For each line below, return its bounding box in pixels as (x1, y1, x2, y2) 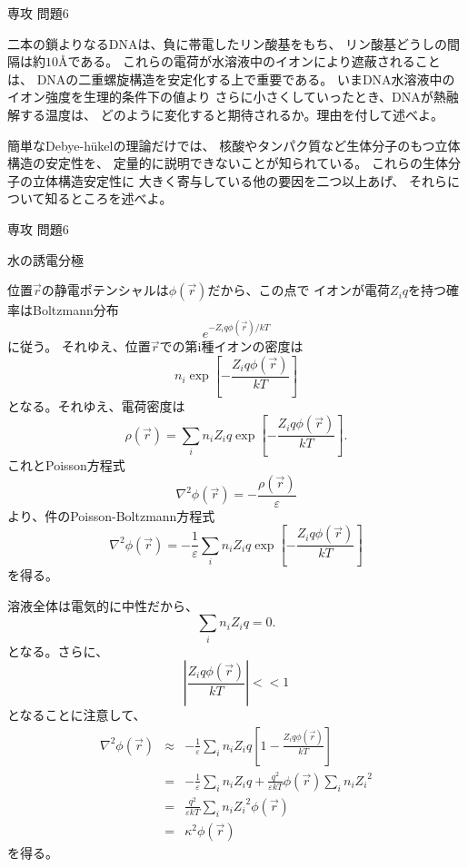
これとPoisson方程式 (7, 456, 125, 475)
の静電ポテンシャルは (41, 281, 169, 300)
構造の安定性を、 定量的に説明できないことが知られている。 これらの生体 (7, 153, 448, 172)
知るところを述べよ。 (45, 189, 173, 208)
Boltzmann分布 (32, 300, 119, 320)
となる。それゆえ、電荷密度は (7, 396, 185, 415)
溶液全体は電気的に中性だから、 (7, 596, 198, 615)
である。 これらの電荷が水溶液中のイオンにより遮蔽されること (67, 52, 441, 71)
